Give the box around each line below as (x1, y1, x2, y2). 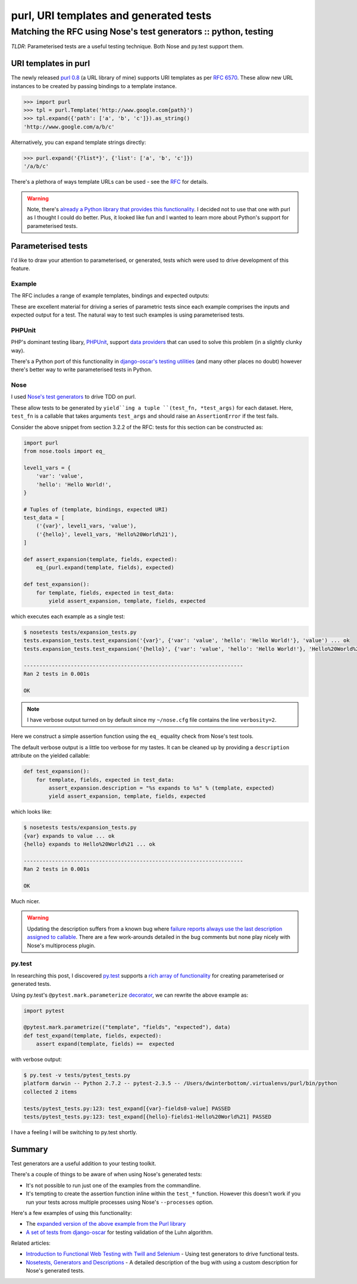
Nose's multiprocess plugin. (27, 942, 96, 949)
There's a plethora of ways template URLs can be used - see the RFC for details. (11, 178, 208, 186)
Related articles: (11, 1239, 51, 1247)
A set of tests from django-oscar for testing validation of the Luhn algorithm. (26, 1229, 214, 1236)
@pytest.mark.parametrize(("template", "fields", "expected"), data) (23, 1024, 231, 1031)
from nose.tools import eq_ (23, 447, 105, 455)
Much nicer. (11, 898, 40, 905)
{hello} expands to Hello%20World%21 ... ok (23, 841, 156, 848)
